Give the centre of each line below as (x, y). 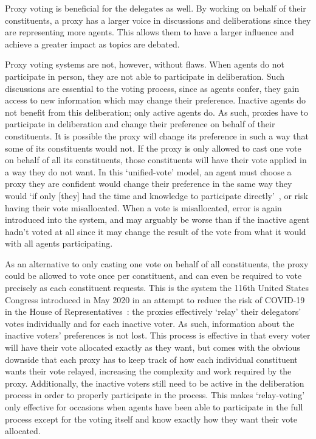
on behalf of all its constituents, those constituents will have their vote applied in (156, 160)
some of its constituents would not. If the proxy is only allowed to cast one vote (153, 148)
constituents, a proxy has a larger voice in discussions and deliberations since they (158, 20)
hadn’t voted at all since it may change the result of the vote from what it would (156, 231)
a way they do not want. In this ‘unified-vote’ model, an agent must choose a (148, 171)
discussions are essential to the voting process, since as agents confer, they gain (152, 88)
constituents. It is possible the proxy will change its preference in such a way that (157, 135)
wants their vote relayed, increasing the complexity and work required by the (148, 371)
